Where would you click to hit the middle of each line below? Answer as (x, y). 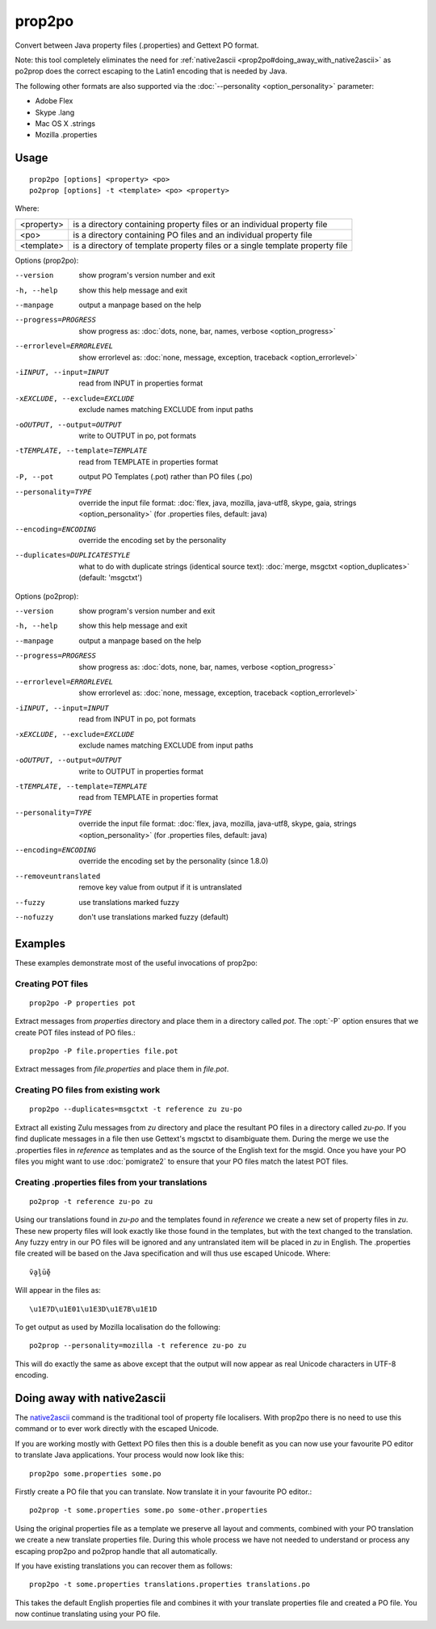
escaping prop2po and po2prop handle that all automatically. (116, 1551)
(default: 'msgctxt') (111, 578)
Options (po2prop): (47, 596)
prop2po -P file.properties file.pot (104, 1051)
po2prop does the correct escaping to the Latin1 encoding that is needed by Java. (151, 71)
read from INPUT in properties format (141, 383)
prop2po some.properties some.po (95, 1473)
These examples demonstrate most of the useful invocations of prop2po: (136, 962)
